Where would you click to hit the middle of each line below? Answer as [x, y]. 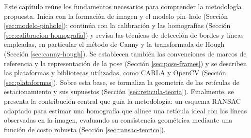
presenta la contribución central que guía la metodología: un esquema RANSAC [122, 101]
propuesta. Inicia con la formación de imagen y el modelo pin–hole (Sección [116, 16]
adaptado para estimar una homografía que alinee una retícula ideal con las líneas [125, 110]
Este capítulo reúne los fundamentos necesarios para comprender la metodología [123, 6]
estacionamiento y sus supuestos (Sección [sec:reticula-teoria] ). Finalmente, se [119, 91]
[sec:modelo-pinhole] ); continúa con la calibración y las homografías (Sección [117, 25]
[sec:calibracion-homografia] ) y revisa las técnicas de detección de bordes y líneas [124, 34]
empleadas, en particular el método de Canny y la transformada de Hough [114, 44]
